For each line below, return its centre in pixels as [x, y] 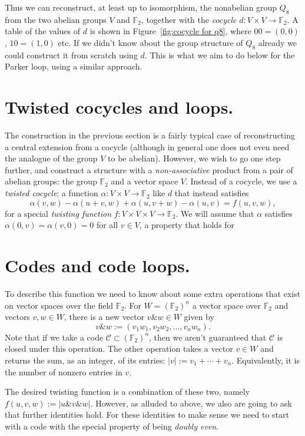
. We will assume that [215, 213]
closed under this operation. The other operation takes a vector [119, 349]
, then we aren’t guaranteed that [208, 337]
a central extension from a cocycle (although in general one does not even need [147, 146]
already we [278, 42]
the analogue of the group [51, 158]
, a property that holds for [187, 225]
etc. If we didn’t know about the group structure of [150, 42]
